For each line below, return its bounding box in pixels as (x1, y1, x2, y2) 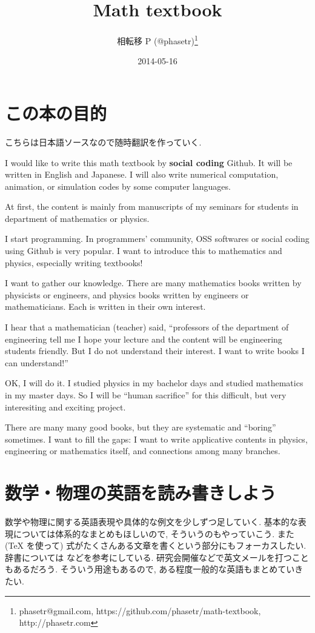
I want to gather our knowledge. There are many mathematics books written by (5, 276, 302, 289)
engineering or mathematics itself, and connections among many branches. (5, 444, 280, 457)
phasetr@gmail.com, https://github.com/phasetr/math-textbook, (19, 604, 261, 617)
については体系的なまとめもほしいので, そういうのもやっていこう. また (13, 527, 294, 540)
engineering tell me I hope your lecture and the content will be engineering (5, 332, 282, 345)
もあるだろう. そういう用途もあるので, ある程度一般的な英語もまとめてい (5, 563, 295, 575)
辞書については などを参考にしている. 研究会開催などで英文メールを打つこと (5, 551, 309, 563)
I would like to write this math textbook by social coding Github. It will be (5, 156, 293, 169)
